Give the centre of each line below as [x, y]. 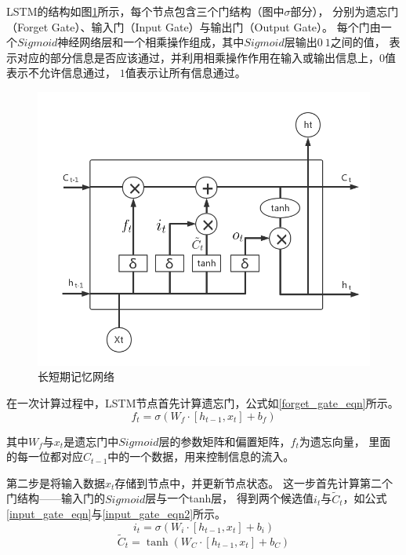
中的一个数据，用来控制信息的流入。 [201, 456]
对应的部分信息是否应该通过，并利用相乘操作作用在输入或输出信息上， [198, 57]
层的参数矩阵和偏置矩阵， [225, 441]
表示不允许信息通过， [61, 73]
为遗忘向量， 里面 [345, 441]
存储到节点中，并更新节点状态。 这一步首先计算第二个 [254, 482]
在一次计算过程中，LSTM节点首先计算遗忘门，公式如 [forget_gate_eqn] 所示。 [203, 402]
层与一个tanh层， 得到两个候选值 [230, 498]
